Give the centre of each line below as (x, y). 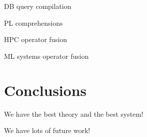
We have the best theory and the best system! (74, 114)
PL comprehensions (33, 23)
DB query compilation (38, 6)
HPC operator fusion (36, 39)
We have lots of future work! (47, 130)
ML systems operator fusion (46, 56)
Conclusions (45, 90)
